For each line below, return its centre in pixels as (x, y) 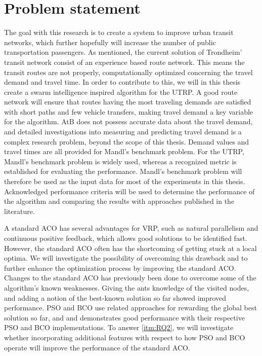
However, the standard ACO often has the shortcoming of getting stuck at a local (130, 248)
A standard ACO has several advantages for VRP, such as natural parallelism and (131, 228)
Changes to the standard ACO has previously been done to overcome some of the (130, 278)
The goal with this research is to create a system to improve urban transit (119, 32)
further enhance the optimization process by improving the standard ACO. (120, 268)
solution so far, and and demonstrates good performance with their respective (124, 317)
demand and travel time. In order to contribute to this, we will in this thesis (122, 82)
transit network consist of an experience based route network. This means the (124, 62)
